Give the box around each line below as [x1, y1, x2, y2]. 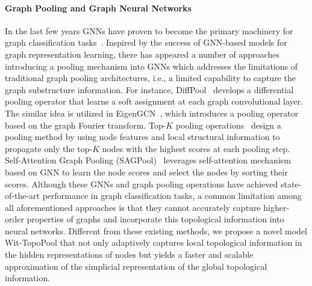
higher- [263, 201, 290, 213]
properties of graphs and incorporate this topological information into [27, 213, 284, 225]
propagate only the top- [5, 142, 93, 154]
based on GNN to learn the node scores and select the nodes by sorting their [5, 165, 288, 178]
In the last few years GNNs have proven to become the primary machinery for [5, 24, 293, 37]
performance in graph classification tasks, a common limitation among [42, 189, 302, 202]
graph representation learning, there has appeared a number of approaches [5, 47, 279, 60]
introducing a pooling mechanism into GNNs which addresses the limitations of [5, 59, 298, 72]
